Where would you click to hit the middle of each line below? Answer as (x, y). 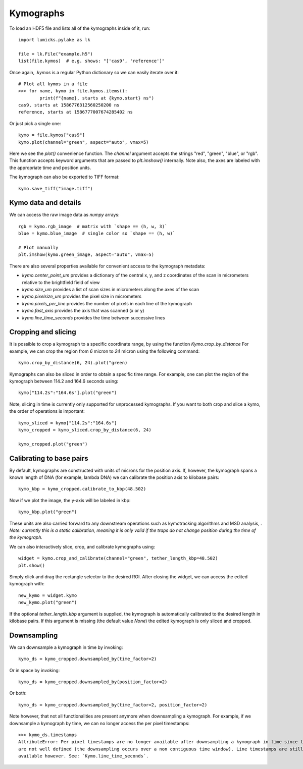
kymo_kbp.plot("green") (48, 512)
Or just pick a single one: (35, 123)
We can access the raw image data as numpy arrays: (64, 215)
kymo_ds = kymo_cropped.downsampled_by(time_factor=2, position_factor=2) (113, 705)
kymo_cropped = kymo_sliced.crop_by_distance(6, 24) (85, 430)
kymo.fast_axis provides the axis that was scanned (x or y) (83, 311)
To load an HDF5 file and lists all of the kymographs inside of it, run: (80, 28)
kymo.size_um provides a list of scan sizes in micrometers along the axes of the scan (111, 289)
